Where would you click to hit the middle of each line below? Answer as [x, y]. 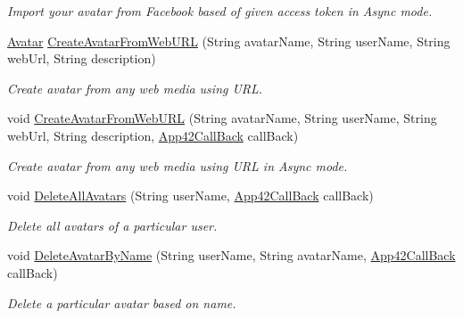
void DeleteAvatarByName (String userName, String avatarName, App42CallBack [231, 255]
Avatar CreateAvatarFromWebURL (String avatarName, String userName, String [229, 41]
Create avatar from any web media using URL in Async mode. [178, 165]
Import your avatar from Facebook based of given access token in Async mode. [220, 11]
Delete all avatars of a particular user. [112, 225]
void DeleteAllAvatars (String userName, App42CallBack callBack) [190, 196]
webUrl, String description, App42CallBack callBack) [153, 135]
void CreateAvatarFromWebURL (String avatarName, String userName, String [222, 118]
